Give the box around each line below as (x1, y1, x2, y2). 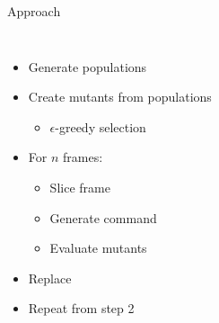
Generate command (49, 208, 157, 227)
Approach (7, 2, 61, 20)
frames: (63, 148, 103, 166)
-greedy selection (55, 117, 146, 136)
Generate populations (28, 57, 147, 76)
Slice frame (49, 177, 110, 196)
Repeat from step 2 (28, 299, 135, 318)
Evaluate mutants (49, 238, 147, 257)
